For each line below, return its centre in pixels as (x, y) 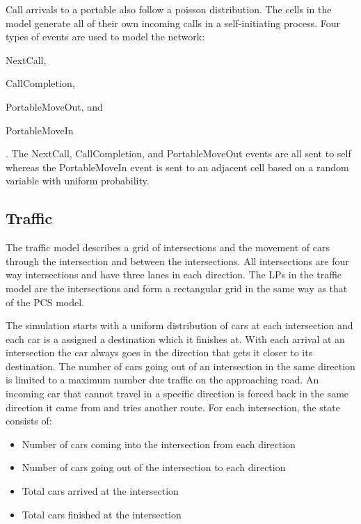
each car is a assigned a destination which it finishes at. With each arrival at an (175, 339)
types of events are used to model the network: (105, 37)
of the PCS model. (45, 302)
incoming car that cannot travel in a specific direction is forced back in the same (177, 394)
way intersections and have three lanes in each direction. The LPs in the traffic (174, 275)
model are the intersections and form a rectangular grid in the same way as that (177, 288)
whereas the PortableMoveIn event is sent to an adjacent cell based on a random (177, 167)
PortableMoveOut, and (54, 106)
